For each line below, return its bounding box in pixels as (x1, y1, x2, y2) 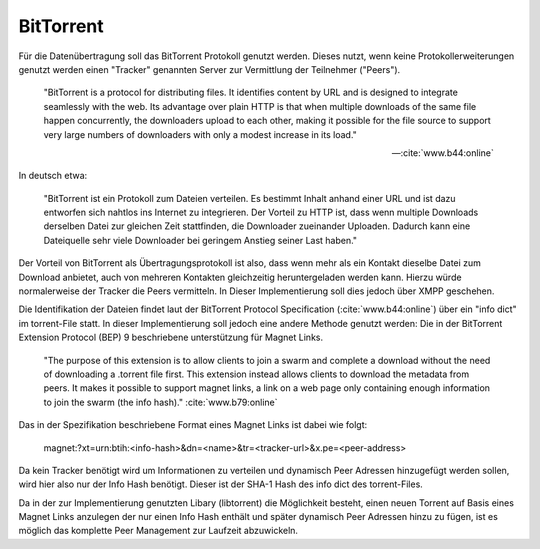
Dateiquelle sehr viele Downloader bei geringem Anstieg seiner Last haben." (43, 234, 358, 246)
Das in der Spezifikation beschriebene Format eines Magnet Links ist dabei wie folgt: (18, 419, 368, 431)
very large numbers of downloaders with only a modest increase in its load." (43, 128, 357, 140)
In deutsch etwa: (18, 170, 88, 182)
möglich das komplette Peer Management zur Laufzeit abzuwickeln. (18, 525, 299, 537)
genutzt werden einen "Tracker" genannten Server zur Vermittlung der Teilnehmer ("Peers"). (18, 63, 401, 75)
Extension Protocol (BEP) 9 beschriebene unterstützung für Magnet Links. (18, 331, 324, 344)
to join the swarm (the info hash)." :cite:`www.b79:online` (43, 396, 279, 408)
